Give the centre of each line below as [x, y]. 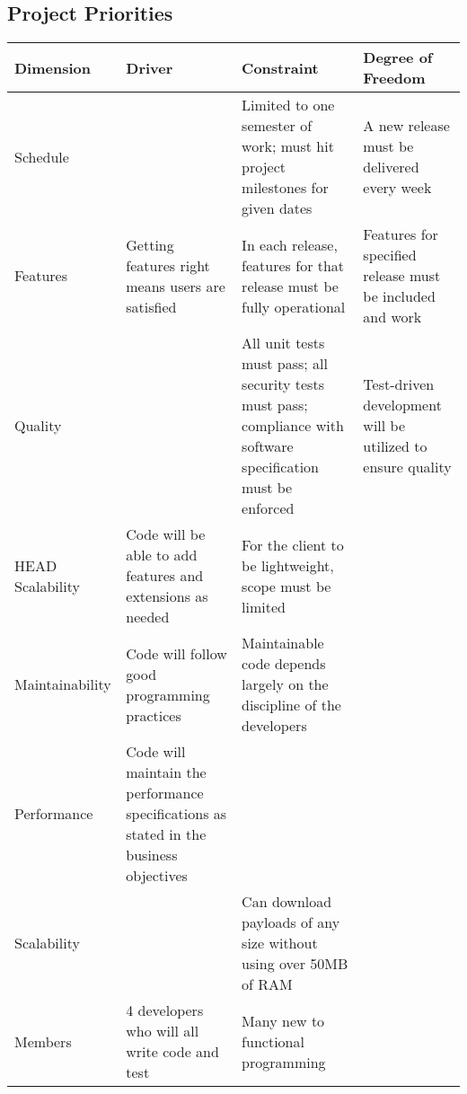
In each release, [290, 244]
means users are [176, 286]
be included [399, 296]
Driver [150, 67]
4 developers [165, 1010]
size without [280, 943]
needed [148, 617]
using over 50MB [295, 964]
